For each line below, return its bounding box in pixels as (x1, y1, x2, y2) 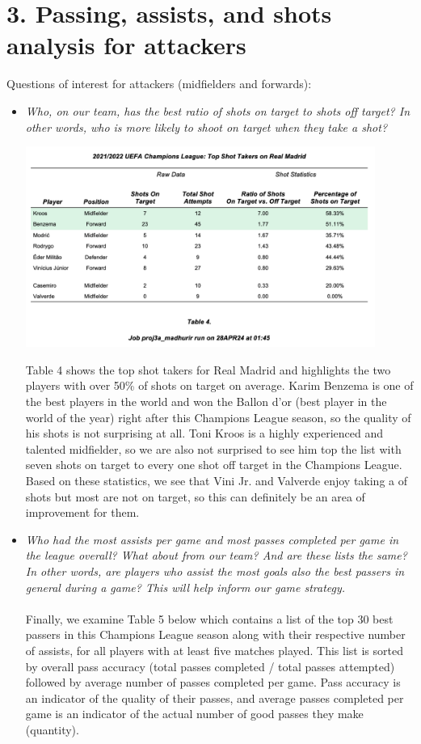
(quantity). (25, 721, 79, 738)
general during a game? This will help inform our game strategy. (25, 578, 346, 595)
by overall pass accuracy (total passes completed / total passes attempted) (25, 657, 395, 674)
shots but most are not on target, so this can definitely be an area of (25, 488, 365, 505)
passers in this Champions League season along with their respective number (25, 626, 406, 643)
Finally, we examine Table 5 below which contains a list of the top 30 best (25, 610, 394, 627)
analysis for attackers (6, 28, 246, 61)
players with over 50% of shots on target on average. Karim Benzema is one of (25, 377, 414, 394)
